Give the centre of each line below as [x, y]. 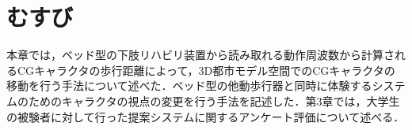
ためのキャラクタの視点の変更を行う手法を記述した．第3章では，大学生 [214, 100]
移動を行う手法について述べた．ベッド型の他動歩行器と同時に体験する [189, 85]
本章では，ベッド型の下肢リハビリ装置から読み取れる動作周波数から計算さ [200, 55]
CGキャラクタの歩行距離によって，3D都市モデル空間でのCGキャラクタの [206, 70]
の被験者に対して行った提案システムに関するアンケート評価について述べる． [206, 116]
